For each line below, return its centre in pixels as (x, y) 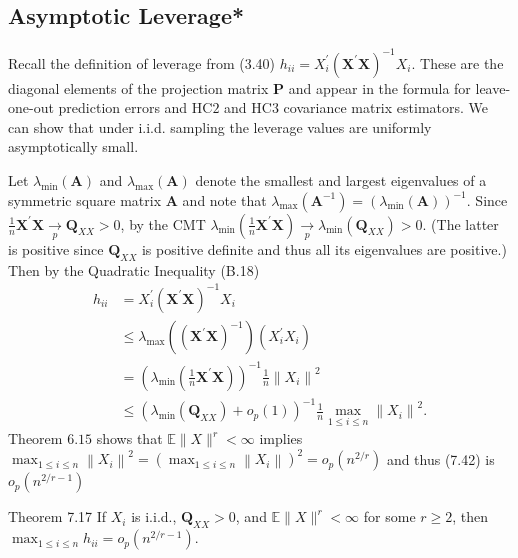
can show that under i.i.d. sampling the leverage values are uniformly (220, 126)
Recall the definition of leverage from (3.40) (142, 62)
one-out (31, 107)
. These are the (457, 62)
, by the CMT (163, 223)
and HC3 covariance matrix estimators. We (356, 107)
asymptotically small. (73, 146)
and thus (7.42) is (440, 458)
